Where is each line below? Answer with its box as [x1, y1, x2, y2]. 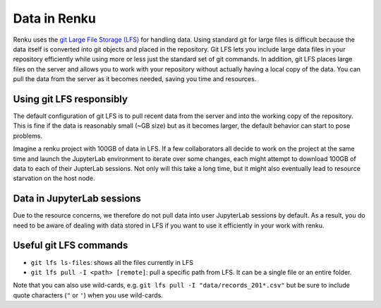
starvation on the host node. [13, 174, 95, 183]
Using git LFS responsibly [13, 93, 128, 105]
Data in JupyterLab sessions [13, 193, 141, 205]
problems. [13, 131, 42, 140]
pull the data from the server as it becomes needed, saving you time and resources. [13, 75, 257, 83]
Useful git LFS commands [13, 239, 128, 251]
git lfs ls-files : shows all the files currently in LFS [30, 258, 194, 266]
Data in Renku [13, 11, 97, 26]
